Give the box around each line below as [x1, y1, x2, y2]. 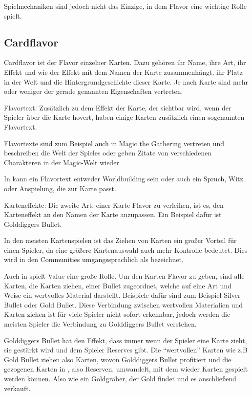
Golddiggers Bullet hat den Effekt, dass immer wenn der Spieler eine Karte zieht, [4, 335, 247, 345]
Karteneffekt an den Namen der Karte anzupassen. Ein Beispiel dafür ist [4, 209, 222, 219]
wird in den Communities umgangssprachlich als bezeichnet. [4, 254, 184, 264]
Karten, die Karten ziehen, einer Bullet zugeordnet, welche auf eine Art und [4, 280, 231, 290]
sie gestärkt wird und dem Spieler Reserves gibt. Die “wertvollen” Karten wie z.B [4, 345, 248, 355]
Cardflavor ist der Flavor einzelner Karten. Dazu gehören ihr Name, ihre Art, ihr [4, 57, 246, 67]
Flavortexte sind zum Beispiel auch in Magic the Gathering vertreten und [4, 138, 225, 148]
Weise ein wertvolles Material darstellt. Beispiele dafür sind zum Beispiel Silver [4, 290, 241, 300]
